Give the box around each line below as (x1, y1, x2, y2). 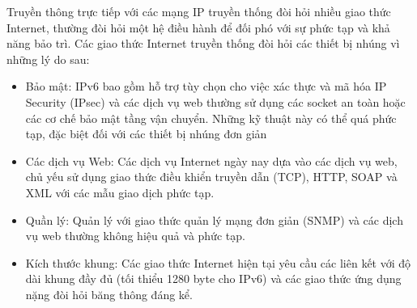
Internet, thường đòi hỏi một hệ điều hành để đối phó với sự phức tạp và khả (6, 19, 390, 36)
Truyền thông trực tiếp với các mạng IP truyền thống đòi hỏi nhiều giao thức (6, 3, 391, 19)
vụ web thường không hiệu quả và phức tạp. (25, 227, 245, 244)
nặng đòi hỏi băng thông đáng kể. (25, 285, 193, 302)
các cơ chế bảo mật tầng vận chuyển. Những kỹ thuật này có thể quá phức (25, 109, 397, 126)
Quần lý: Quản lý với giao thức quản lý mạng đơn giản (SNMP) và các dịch (25, 211, 403, 228)
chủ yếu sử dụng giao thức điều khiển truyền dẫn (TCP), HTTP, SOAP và (25, 168, 398, 185)
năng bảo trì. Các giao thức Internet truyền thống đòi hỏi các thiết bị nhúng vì (6, 35, 400, 52)
